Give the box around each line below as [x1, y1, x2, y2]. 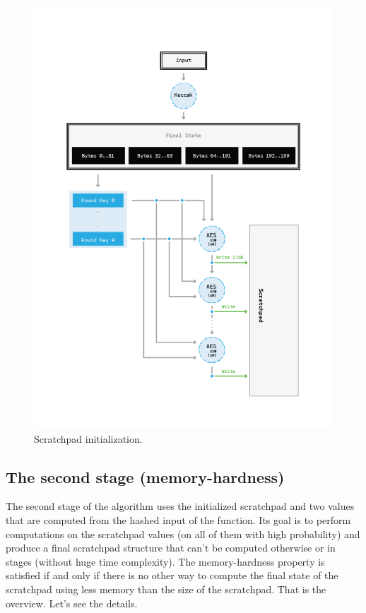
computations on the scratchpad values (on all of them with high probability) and [6, 526, 360, 541]
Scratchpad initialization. [34, 431, 143, 446]
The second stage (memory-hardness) [6, 465, 285, 487]
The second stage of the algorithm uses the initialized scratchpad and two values [6, 499, 355, 513]
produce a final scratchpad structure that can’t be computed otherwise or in [6, 540, 336, 555]
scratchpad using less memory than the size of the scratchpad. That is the [6, 581, 326, 596]
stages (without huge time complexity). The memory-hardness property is [6, 554, 325, 569]
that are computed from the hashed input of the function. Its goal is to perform [6, 512, 351, 527]
